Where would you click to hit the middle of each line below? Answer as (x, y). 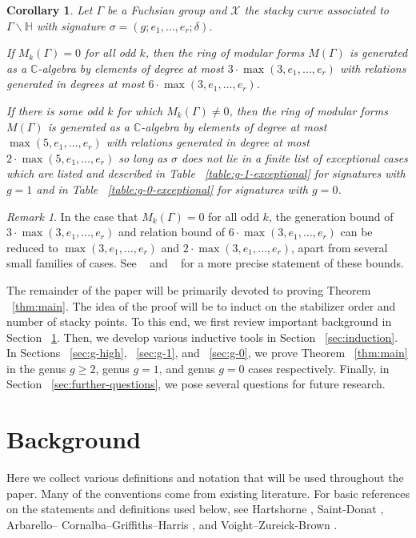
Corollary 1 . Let (50, 10)
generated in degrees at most (76, 84)
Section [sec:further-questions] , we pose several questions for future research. (196, 384)
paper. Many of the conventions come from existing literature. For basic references (208, 493)
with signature (71, 25)
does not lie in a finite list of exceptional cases (295, 157)
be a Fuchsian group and (167, 10)
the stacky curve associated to (317, 10)
